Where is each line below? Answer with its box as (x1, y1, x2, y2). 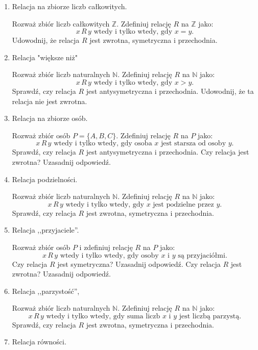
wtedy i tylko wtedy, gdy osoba (54, 140, 152, 147)
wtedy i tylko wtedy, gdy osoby (60, 252, 159, 259)
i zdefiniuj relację (79, 241, 133, 252)
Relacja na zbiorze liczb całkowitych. (12, 1, 127, 11)
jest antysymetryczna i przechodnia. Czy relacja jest (86, 146, 249, 157)
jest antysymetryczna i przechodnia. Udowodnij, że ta (86, 85, 254, 96)
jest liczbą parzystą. (179, 312, 242, 320)
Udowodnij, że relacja (12, 35, 80, 45)
